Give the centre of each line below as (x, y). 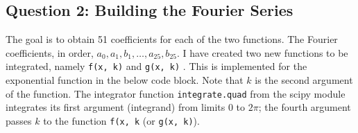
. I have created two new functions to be (262, 52)
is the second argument (304, 80)
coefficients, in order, (50, 52)
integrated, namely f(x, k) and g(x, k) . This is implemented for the (156, 66)
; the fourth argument (305, 107)
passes (19, 120)
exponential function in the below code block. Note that (125, 80)
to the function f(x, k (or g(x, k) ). (121, 120)
